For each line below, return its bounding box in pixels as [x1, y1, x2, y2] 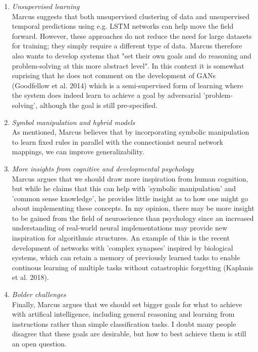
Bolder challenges [12, 289, 66, 300]
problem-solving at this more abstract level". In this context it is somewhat [12, 60, 244, 71]
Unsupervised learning [12, 1, 80, 11]
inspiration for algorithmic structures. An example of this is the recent [12, 232, 230, 243]
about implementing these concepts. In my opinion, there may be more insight [12, 203, 254, 213]
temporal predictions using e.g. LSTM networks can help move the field [12, 21, 234, 31]
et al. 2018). [12, 272, 49, 282]
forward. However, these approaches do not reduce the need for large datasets [12, 30, 252, 41]
